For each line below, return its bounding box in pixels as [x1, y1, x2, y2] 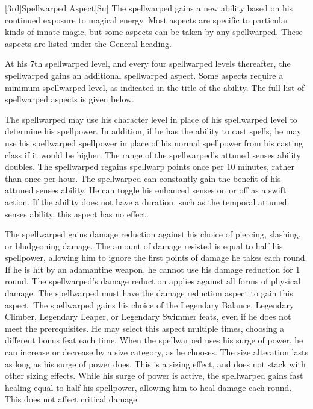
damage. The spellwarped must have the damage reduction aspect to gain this [5, 287, 293, 299]
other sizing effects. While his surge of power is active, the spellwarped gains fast [5, 369, 303, 382]
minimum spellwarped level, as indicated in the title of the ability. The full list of [5, 81, 305, 93]
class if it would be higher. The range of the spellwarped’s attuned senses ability [5, 148, 301, 161]
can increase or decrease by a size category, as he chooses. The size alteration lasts [5, 346, 308, 358]
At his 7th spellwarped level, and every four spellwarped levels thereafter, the [5, 57, 291, 70]
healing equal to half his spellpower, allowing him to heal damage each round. [5, 381, 292, 393]
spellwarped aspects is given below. [5, 93, 134, 105]
